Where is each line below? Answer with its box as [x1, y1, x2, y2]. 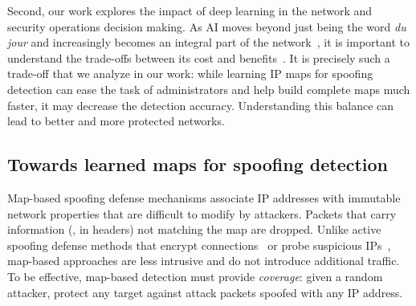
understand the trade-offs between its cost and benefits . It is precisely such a [7, 49, 390, 66]
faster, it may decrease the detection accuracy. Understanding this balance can [7, 96, 394, 113]
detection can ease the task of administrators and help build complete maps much [7, 80, 410, 97]
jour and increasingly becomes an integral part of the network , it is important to [7, 34, 410, 51]
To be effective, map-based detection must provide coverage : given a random [7, 267, 383, 284]
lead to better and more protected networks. [7, 112, 225, 129]
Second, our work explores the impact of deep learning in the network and [7, 2, 373, 18]
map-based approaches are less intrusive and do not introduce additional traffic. [7, 252, 400, 269]
